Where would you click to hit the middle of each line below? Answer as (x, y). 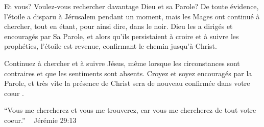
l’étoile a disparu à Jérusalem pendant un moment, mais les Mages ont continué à (132, 16)
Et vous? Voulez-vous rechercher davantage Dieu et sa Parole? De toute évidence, (131, 6)
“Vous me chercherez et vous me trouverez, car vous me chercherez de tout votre (130, 110)
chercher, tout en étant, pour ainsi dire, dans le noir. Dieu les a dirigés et (118, 26)
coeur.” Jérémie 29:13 (40, 120)
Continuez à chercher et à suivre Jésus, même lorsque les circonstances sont (122, 63)
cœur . (14, 93)
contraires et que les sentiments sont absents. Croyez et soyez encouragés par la (128, 73)
